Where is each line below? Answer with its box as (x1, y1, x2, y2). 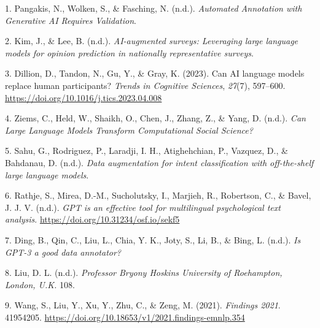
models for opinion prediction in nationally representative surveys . (5, 46, 254, 59)
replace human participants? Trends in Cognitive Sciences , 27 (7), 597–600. (5, 78, 286, 91)
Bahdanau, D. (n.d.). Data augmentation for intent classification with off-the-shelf (5, 156, 314, 169)
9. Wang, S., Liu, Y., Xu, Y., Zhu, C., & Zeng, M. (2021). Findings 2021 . (5, 299, 281, 311)
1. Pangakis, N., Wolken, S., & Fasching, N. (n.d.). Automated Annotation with (5, 2, 302, 14)
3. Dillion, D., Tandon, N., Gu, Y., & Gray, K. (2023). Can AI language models (5, 67, 305, 80)
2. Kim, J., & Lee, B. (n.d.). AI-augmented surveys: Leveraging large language (5, 34, 299, 47)
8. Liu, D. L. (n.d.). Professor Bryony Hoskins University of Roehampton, (5, 266, 283, 279)
